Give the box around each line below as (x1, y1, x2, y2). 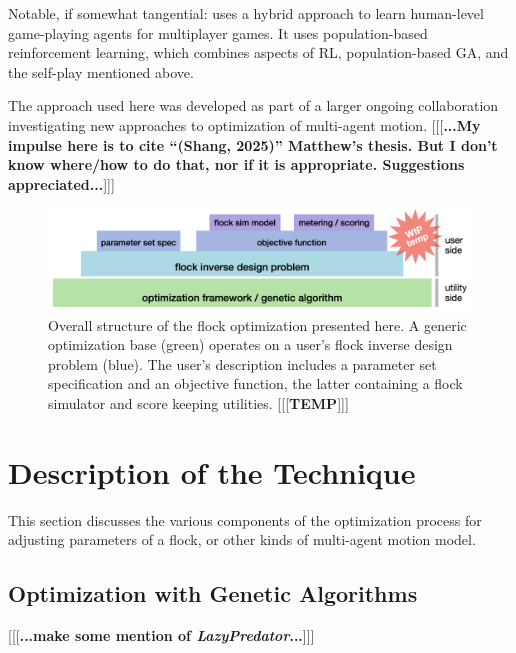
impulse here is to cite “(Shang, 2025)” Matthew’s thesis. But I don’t (8, 134, 498, 155)
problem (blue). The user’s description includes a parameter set (48, 353, 437, 374)
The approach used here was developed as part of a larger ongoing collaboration (8, 95, 499, 116)
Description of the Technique (8, 451, 416, 492)
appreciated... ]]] (8, 173, 115, 194)
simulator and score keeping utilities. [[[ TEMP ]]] (48, 393, 349, 413)
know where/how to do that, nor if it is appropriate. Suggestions (8, 154, 465, 175)
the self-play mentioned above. (8, 61, 194, 82)
